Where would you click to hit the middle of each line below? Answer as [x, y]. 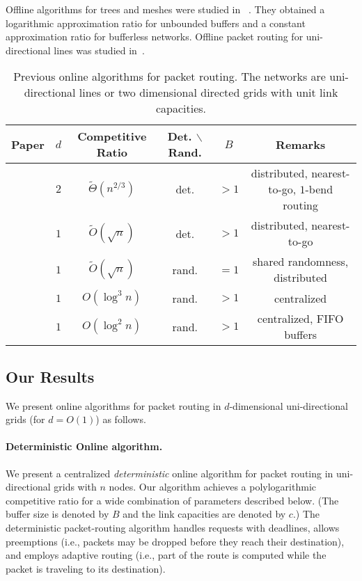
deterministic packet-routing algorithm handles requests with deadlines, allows [173, 527]
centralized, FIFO [300, 319]
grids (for [25, 419]
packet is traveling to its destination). [86, 568]
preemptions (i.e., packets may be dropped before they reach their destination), [175, 541]
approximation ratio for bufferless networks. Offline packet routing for [155, 37]
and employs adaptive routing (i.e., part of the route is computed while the [166, 555]
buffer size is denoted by [57, 514]
